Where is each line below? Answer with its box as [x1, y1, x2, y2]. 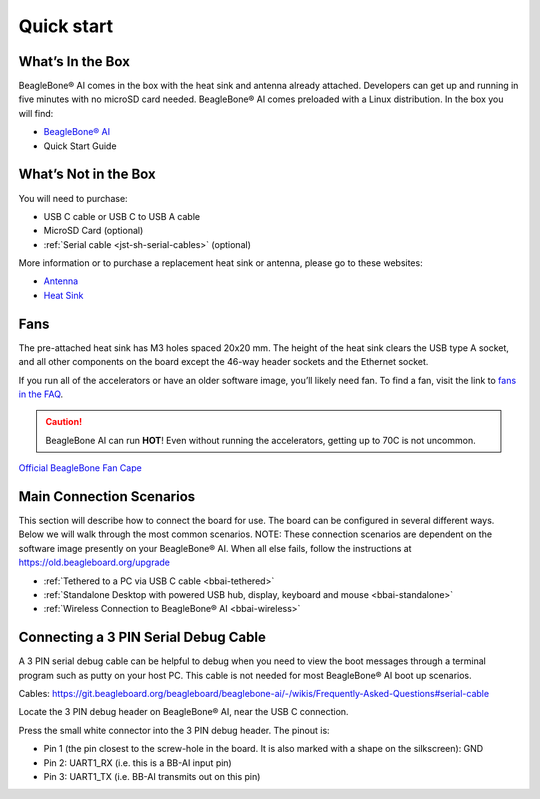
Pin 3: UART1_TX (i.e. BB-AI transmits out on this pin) [43, 771, 261, 783]
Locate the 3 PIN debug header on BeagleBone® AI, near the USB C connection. [18, 706, 349, 718]
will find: [18, 107, 54, 119]
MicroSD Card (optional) [43, 225, 144, 237]
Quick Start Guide [43, 140, 117, 152]
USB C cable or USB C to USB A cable [43, 210, 200, 222]
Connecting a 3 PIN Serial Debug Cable [18, 629, 267, 646]
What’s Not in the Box [18, 166, 156, 183]
